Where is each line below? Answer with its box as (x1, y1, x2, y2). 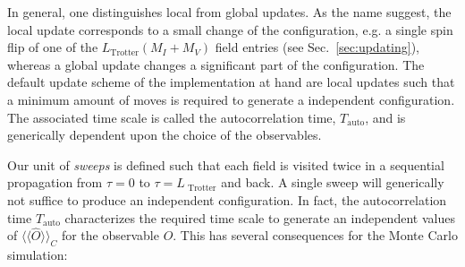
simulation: (7, 245, 68, 264)
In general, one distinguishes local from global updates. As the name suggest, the (7, 3, 452, 21)
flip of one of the (7, 38, 98, 56)
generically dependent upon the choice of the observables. (7, 125, 322, 144)
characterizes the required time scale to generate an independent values (64, 208, 455, 227)
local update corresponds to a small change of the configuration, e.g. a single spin (7, 20, 453, 39)
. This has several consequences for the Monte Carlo (173, 226, 458, 245)
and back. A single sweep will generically (221, 173, 444, 192)
